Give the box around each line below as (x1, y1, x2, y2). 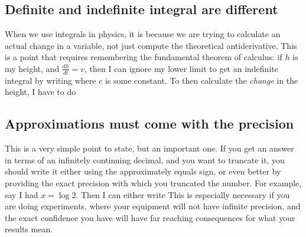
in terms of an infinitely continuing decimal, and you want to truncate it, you (5, 153, 285, 166)
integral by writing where (5, 74, 96, 86)
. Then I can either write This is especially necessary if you (76, 188, 290, 200)
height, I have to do (5, 85, 76, 98)
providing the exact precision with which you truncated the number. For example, (5, 176, 302, 189)
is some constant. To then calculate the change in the (105, 74, 298, 86)
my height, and (5, 62, 60, 74)
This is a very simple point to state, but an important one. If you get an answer (5, 142, 294, 154)
